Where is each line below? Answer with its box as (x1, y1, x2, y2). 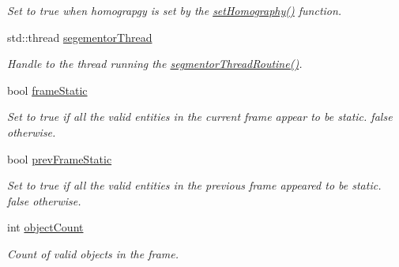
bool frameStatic (7, 81, 88, 98)
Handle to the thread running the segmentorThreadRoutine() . (7, 55, 303, 72)
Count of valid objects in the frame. (7, 245, 179, 261)
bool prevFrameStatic (7, 150, 112, 167)
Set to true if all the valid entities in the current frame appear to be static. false (7, 108, 393, 125)
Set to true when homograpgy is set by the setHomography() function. (7, 2, 342, 18)
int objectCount (7, 219, 84, 235)
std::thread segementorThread (7, 28, 152, 45)
